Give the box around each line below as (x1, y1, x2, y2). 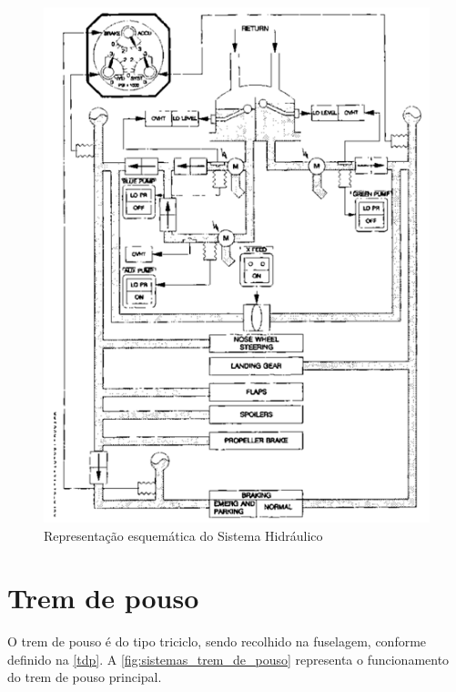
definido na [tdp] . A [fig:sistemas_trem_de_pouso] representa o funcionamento (7, 649, 450, 668)
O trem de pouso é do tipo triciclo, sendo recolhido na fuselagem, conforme (7, 632, 427, 651)
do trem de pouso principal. (7, 667, 162, 687)
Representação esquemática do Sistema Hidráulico (44, 525, 323, 544)
